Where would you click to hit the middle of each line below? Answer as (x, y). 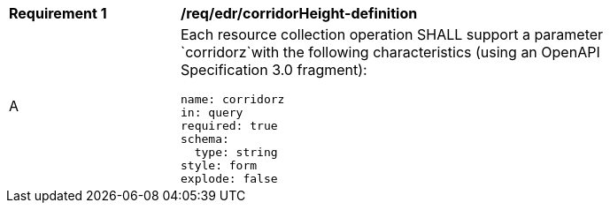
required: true (229, 126)
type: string (236, 152)
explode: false (229, 179)
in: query (212, 112)
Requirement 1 (58, 13)
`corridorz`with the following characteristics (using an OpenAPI (390, 52)
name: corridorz (233, 99)
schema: (205, 139)
